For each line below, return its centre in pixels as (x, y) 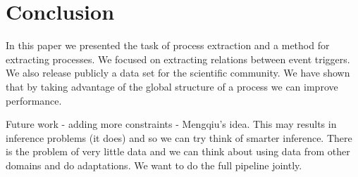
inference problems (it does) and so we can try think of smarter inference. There (179, 137)
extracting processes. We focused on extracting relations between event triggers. (178, 59)
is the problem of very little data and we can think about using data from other (178, 151)
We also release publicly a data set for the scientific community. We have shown (178, 73)
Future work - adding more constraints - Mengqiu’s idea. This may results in (171, 124)
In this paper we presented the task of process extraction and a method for (168, 45)
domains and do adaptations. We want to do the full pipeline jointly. (154, 165)
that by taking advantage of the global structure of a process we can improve (172, 86)
